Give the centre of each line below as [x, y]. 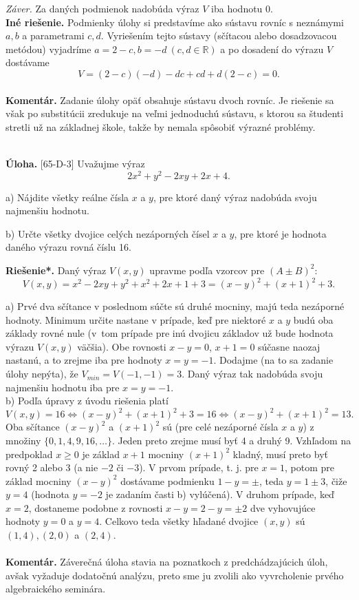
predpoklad [29, 454]
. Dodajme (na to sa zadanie [273, 360]
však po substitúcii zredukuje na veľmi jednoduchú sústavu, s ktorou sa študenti [175, 113]
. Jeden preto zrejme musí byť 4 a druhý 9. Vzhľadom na [231, 440]
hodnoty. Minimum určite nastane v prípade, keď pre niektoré [136, 319]
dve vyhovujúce [283, 507]
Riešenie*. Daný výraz [56, 270]
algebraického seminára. [56, 589]
